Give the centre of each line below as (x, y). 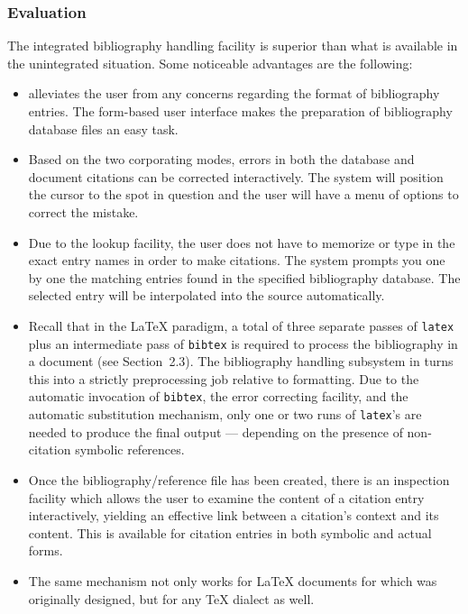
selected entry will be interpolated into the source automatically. (206, 295)
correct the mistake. (83, 211)
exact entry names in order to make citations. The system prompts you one (237, 260)
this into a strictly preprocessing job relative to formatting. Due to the (224, 378)
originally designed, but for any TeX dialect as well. (171, 598)
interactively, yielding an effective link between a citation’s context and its (234, 515)
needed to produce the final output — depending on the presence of (216, 431)
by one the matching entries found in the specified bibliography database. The (244, 277)
